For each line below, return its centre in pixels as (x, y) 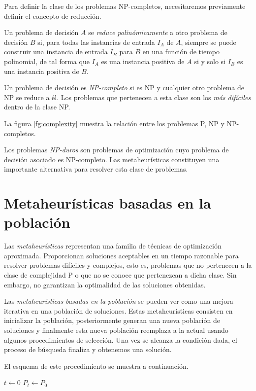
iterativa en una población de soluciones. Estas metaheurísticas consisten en (118, 310)
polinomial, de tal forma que (47, 61)
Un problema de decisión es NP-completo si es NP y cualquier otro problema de (124, 88)
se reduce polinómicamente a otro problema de (158, 32)
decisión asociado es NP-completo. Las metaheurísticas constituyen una (112, 159)
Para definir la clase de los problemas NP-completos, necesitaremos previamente (125, 6)
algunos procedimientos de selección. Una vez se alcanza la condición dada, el (121, 339)
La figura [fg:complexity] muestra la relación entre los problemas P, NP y (114, 123)
